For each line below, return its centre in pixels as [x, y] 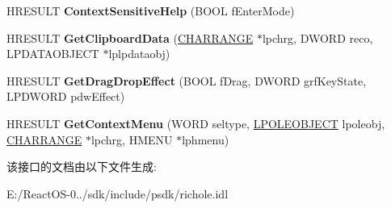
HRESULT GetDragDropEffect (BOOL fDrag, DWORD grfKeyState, [187, 80]
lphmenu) [206, 139]
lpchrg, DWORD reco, [317, 37]
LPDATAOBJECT [53, 54]
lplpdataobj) [139, 54]
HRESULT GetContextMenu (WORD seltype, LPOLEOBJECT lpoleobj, [196, 123]
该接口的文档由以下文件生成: [82, 166]
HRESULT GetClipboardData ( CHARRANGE [130, 37]
